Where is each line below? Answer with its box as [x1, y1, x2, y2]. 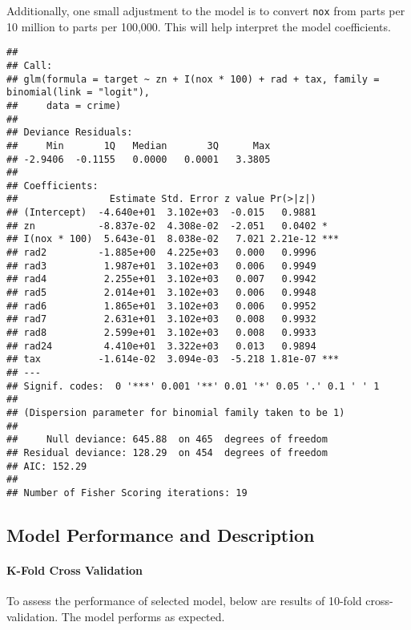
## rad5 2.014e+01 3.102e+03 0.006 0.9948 [6, 287, 316, 299]
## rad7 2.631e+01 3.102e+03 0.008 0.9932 [6, 313, 316, 325]
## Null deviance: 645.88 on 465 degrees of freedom [6, 434, 328, 446]
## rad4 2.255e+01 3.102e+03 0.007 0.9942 [6, 273, 316, 285]
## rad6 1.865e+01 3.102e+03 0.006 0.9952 [6, 300, 316, 312]
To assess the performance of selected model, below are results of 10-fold [6, 592, 362, 609]
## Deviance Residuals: [6, 127, 133, 139]
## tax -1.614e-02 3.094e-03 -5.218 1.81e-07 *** [6, 353, 340, 365]
